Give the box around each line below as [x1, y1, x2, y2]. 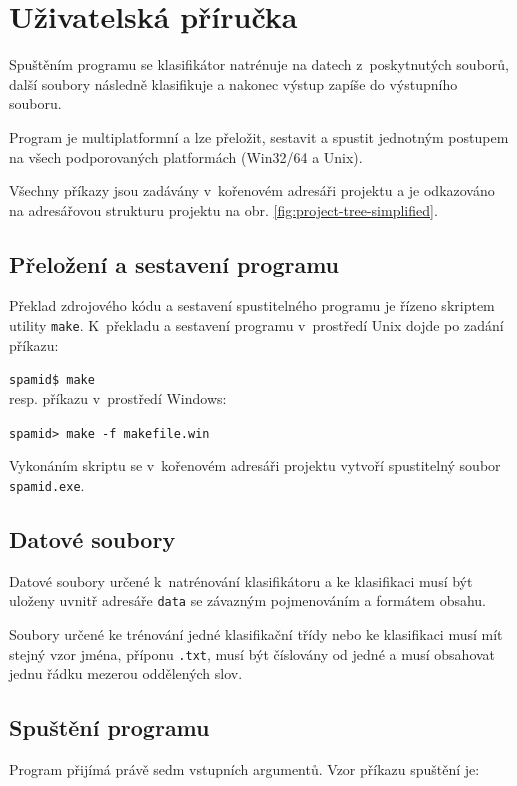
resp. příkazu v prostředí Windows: [9, 387, 227, 408]
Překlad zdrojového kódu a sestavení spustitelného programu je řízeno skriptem [9, 295, 495, 316]
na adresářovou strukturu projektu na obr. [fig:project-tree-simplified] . [9, 199, 438, 220]
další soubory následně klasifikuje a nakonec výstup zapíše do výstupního [9, 73, 458, 94]
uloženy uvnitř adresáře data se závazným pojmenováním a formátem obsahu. [9, 590, 487, 611]
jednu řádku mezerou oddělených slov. [9, 663, 243, 684]
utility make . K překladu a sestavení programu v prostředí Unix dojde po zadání [9, 315, 504, 336]
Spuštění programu [9, 712, 210, 743]
